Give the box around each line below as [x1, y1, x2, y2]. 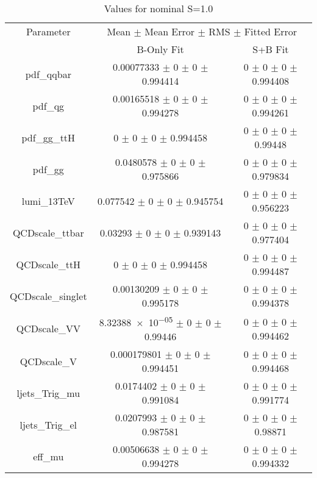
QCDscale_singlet [10, 288, 87, 303]
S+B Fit [252, 42, 289, 56]
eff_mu [33, 449, 64, 463]
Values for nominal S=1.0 [104, 1, 213, 15]
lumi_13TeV [21, 193, 75, 208]
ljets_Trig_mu [16, 385, 80, 400]
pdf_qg [32, 98, 65, 113]
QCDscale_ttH [16, 257, 81, 271]
